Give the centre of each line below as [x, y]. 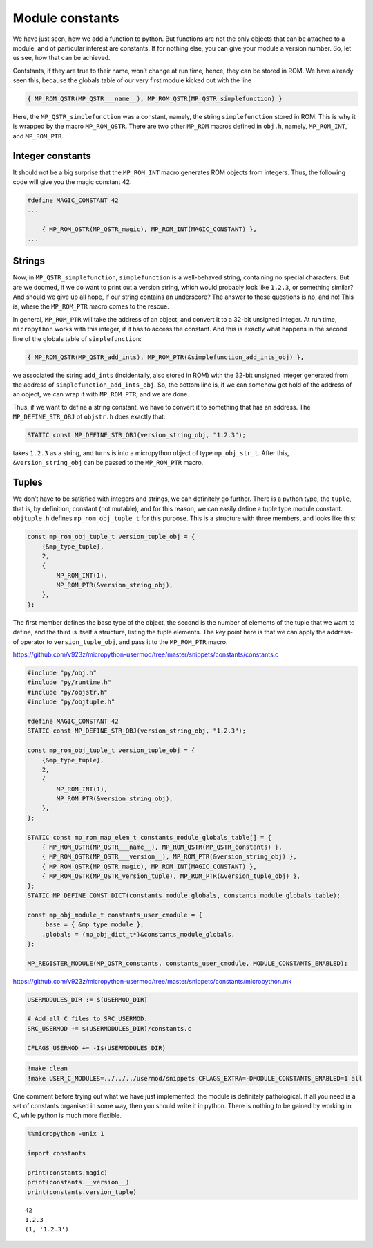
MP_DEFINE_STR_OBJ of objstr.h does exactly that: [89, 417]
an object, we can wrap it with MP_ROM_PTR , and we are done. [101, 394]
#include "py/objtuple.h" [71, 702]
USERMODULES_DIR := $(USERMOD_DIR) [87, 999]
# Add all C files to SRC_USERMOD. [87, 1019]
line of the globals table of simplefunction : [77, 338]
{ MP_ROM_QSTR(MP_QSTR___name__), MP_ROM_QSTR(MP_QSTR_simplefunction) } [155, 99]
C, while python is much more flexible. [67, 1116]
